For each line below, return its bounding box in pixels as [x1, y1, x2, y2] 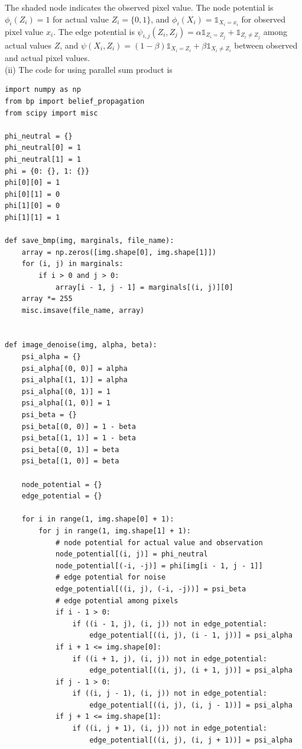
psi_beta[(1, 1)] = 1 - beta [21, 434, 136, 443]
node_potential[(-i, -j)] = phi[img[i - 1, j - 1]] [55, 561, 263, 570]
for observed [241, 12, 286, 25]
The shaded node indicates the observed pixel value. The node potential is [5, 1, 274, 13]
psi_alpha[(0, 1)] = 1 [21, 387, 111, 396]
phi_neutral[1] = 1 [5, 155, 81, 164]
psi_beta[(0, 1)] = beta [21, 445, 119, 454]
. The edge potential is [53, 25, 135, 37]
